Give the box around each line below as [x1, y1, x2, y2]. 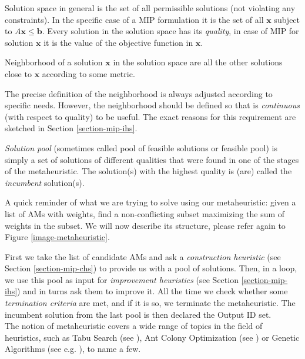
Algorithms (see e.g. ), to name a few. [5, 343, 141, 355]
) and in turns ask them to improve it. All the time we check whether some [17, 285, 288, 297]
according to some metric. [42, 67, 135, 79]
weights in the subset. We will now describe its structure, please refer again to [5, 219, 286, 231]
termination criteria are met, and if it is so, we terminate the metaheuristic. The [5, 297, 296, 309]
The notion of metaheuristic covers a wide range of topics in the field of [5, 320, 263, 332]
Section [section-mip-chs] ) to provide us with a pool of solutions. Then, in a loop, [5, 262, 297, 274]
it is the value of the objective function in [43, 36, 193, 48]
